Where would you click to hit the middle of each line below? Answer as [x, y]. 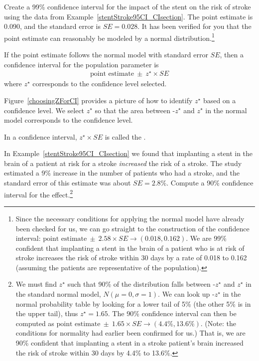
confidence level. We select [44, 110]
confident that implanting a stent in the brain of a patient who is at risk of [130, 248]
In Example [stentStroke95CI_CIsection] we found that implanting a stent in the [129, 153]
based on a [219, 100]
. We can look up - [186, 294]
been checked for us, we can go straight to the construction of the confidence [132, 228]
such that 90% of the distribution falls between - [141, 284]
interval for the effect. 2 [39, 193]
